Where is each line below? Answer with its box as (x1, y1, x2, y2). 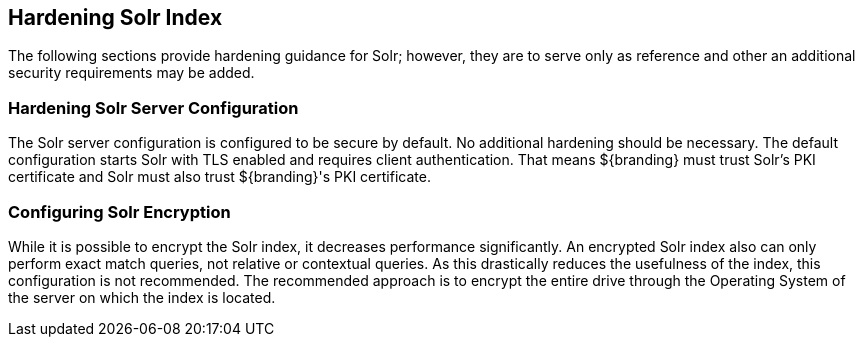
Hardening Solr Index (8, 5, 223, 30)
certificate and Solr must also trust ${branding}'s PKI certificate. (8, 168, 431, 186)
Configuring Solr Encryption (8, 201, 231, 222)
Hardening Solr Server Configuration (8, 97, 299, 118)
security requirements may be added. (8, 64, 255, 82)
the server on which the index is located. (8, 288, 276, 306)
